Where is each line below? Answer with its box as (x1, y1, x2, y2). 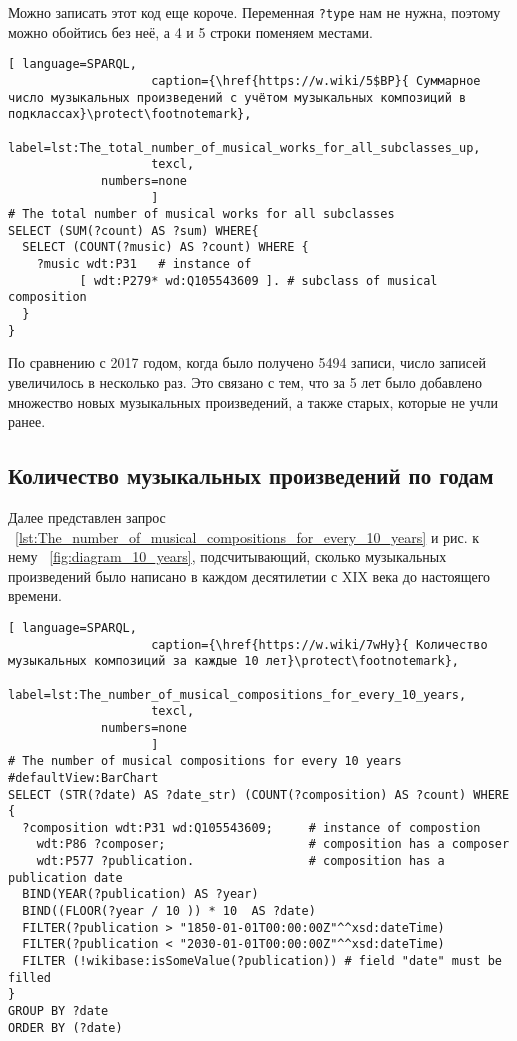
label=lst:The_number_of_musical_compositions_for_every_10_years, (8, 687, 467, 702)
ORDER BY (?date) (8, 1020, 123, 1035)
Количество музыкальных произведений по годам (8, 460, 494, 491)
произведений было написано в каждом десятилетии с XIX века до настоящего (8, 565, 491, 586)
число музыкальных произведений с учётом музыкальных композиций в (8, 90, 467, 105)
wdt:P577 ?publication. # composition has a (36, 854, 445, 869)
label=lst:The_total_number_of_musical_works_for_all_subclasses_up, (8, 140, 481, 155)
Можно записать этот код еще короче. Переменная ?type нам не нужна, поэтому (8, 2, 501, 22)
